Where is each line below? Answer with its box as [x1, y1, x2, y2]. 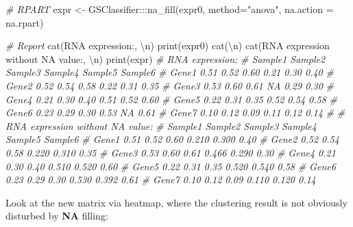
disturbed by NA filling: [5, 209, 108, 223]
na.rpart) [5, 15, 44, 29]
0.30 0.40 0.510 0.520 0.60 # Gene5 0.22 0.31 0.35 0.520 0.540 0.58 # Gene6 [5, 159, 336, 173]
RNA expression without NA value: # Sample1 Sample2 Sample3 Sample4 [5, 118, 317, 133]
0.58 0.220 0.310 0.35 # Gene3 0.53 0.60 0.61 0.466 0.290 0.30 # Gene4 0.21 [5, 145, 336, 159]
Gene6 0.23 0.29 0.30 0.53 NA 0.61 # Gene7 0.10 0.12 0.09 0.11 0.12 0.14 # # [5, 105, 345, 120]
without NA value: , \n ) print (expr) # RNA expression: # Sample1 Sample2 [5, 51, 326, 66]
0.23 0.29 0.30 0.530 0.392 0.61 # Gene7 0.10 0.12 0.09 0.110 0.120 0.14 [5, 172, 316, 187]
